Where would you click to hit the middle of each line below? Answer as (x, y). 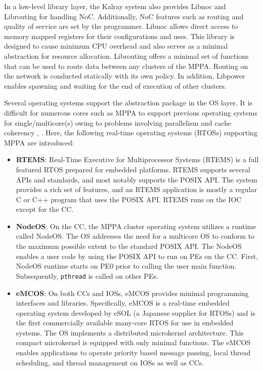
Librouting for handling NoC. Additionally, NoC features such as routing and (124, 16)
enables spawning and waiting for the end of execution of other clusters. (115, 85)
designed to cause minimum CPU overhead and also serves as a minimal (116, 46)
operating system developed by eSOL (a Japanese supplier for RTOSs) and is (136, 312)
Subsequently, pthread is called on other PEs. (87, 275)
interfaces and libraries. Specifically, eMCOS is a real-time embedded (123, 303)
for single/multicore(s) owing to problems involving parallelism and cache (118, 122)
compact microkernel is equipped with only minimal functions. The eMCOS (133, 342)
